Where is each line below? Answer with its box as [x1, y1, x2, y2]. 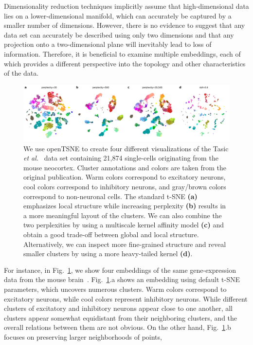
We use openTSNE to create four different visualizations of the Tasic [23, 143, 229, 153]
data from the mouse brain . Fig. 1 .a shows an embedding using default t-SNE [4, 274, 240, 284]
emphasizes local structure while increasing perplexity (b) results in [23, 201, 226, 211]
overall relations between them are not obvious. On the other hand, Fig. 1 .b [4, 322, 231, 332]
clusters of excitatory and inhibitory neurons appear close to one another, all [4, 303, 233, 313]
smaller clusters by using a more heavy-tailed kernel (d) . [23, 248, 193, 259]
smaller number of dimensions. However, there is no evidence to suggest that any [4, 20, 245, 30]
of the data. [4, 68, 39, 78]
